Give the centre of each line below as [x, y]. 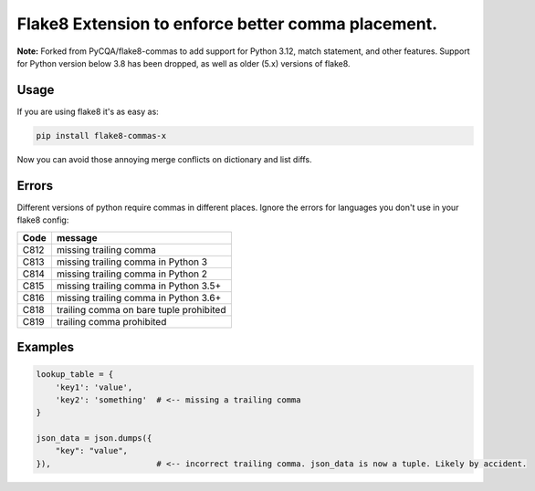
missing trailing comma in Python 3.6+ [139, 298]
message [77, 237]
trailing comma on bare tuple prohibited [141, 309]
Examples [46, 347]
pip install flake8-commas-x [101, 136]
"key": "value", [91, 451]
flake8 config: [43, 220]
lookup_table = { [75, 375]
